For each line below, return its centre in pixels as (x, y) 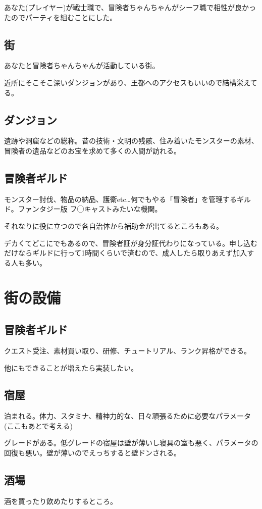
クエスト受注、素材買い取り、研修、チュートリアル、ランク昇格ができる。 (128, 350)
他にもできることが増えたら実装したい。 (71, 367)
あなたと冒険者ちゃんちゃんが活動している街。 (82, 65)
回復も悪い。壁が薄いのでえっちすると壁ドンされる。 (92, 453)
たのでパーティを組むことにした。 (61, 17)
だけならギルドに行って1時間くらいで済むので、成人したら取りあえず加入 (126, 253)
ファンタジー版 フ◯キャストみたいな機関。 (90, 209)
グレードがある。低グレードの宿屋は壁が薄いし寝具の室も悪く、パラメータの (131, 443)
